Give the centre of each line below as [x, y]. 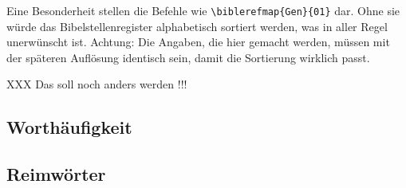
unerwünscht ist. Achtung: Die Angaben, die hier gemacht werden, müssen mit [198, 42]
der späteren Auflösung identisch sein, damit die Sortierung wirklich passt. [188, 57]
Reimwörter [56, 174]
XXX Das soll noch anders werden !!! [97, 84]
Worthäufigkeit [69, 127]
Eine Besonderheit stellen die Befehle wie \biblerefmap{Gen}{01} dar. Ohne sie [203, 10]
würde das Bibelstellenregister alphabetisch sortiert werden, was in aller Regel [197, 26]
